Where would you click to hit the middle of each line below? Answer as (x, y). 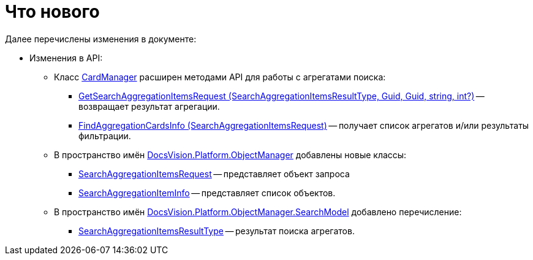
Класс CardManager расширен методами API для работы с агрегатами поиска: (220, 77)
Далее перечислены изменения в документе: (101, 39)
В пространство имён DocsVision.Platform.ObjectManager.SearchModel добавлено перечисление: (258, 212)
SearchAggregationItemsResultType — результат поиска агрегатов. (217, 231)
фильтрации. (105, 136)
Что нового (52, 12)
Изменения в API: (66, 58)
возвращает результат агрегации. (149, 106)
